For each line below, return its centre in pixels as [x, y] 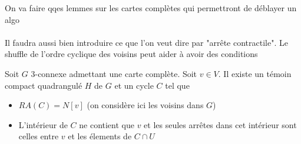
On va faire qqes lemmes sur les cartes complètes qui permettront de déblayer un [151, 8]
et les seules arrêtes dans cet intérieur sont [220, 124]
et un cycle [134, 85]
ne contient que [107, 124]
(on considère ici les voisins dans [145, 105]
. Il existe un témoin [255, 73]
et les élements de [100, 136]
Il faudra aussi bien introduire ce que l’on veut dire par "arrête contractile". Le [146, 42]
